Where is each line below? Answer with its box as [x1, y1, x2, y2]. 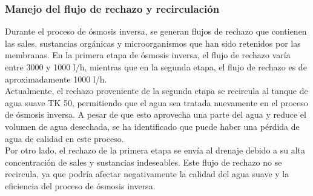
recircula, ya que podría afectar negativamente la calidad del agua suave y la [5, 167, 289, 180]
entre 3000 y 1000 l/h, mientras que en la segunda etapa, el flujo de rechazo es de [5, 61, 307, 73]
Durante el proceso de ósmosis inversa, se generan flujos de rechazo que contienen [5, 25, 307, 38]
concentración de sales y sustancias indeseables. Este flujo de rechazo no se [5, 155, 282, 168]
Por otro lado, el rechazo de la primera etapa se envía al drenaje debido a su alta [5, 144, 306, 157]
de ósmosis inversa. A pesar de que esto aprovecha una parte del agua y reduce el [5, 108, 306, 121]
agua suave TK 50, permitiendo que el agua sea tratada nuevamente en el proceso [5, 96, 308, 109]
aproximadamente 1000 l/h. [5, 72, 107, 85]
